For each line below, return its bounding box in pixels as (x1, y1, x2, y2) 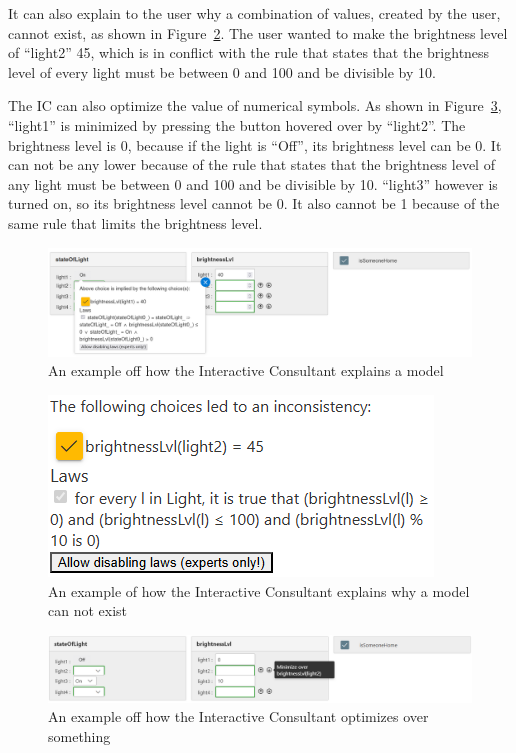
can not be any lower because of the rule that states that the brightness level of (8, 154, 495, 175)
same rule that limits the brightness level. (8, 212, 263, 233)
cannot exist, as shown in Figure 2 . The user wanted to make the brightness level (8, 22, 508, 43)
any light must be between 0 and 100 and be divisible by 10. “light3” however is (8, 173, 498, 194)
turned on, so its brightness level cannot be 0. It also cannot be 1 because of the (8, 193, 500, 214)
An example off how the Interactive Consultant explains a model (48, 360, 444, 381)
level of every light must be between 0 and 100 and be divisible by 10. (8, 61, 436, 82)
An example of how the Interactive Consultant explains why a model (48, 580, 470, 601)
